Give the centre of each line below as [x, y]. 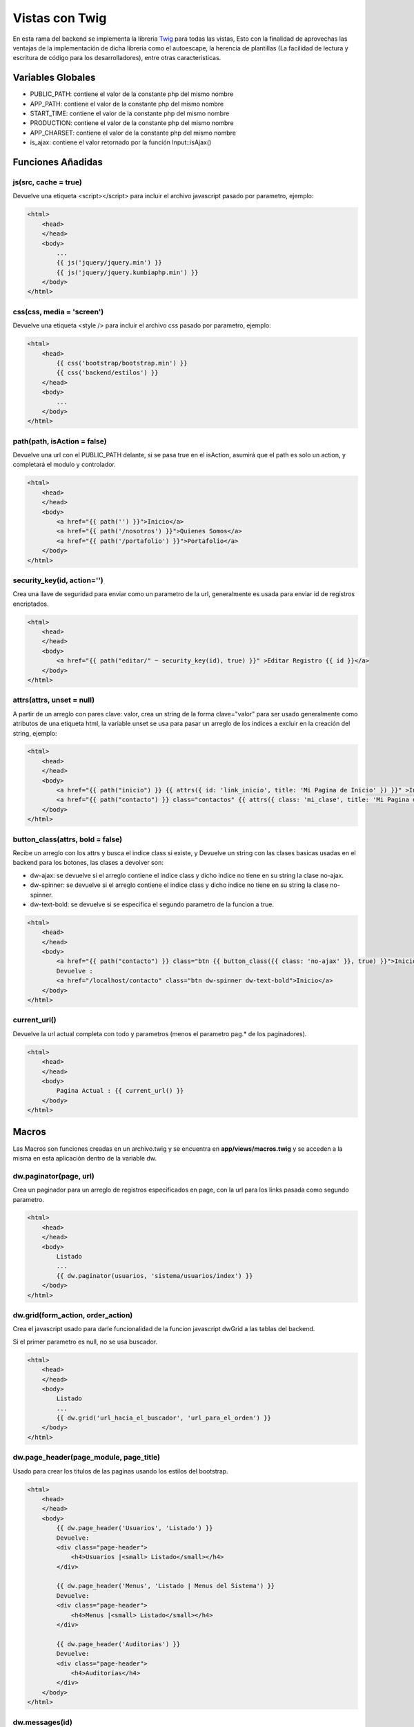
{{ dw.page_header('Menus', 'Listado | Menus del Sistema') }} [166, 1586]
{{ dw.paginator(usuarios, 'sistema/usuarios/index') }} [155, 1276]
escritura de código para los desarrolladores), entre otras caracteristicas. [117, 58]
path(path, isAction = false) [60, 441]
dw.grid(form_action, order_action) [73, 1315]
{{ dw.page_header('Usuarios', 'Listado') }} [135, 1528]
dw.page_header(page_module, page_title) [86, 1458]
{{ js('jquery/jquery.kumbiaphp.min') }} [127, 272]
